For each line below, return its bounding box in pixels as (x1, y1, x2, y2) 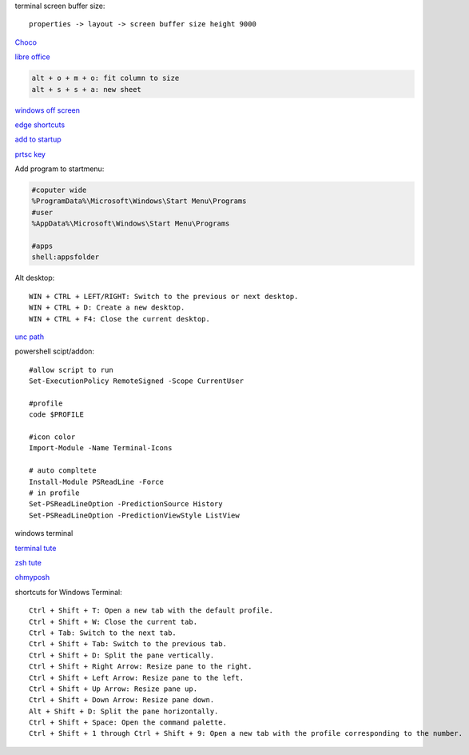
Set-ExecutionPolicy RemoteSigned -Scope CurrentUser (29, 377, 244, 385)
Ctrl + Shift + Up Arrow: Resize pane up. (29, 684, 198, 693)
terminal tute (14, 543, 57, 553)
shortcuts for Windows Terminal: (14, 587, 123, 597)
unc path (14, 332, 44, 342)
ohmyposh (14, 573, 50, 582)
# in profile (29, 489, 80, 497)
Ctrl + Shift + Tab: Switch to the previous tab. (29, 640, 228, 649)
